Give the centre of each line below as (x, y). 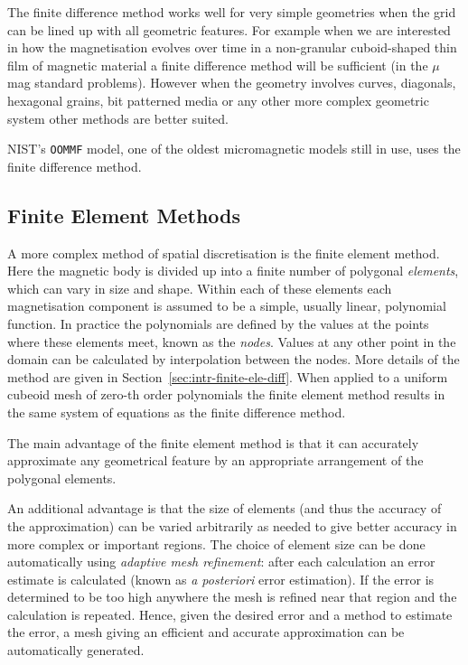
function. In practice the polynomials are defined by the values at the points (218, 323)
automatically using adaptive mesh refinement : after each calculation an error (221, 562)
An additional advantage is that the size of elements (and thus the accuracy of (225, 508)
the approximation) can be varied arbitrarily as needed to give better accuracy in (232, 525)
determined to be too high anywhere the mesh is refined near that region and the (232, 597)
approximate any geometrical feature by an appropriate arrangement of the (215, 460)
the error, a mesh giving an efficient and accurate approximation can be (206, 632)
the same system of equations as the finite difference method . (177, 412)
